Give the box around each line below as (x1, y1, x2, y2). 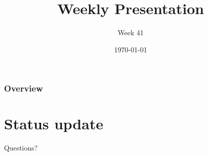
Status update (4, 113, 103, 134)
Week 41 (118, 27, 144, 38)
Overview (4, 82, 43, 95)
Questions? (4, 142, 38, 153)
